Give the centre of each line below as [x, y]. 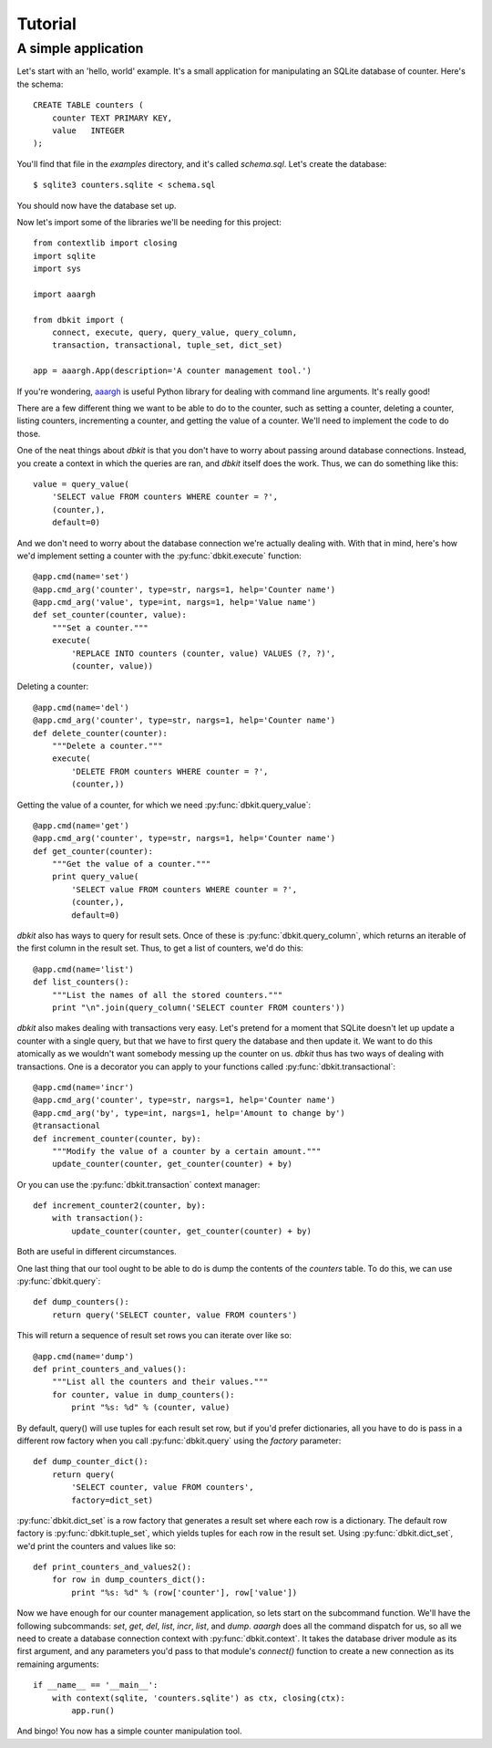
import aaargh [64, 294]
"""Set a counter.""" [100, 628]
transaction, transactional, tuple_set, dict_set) [167, 345]
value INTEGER [88, 130]
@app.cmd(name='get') [81, 825]
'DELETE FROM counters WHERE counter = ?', [170, 771]
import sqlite [64, 256]
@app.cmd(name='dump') [84, 1356]
